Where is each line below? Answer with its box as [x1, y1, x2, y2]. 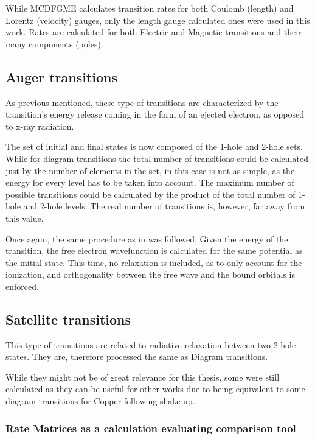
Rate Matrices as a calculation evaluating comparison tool [5, 420, 296, 435]
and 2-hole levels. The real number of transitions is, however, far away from [23, 200, 305, 212]
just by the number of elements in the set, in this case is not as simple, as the [5, 164, 295, 177]
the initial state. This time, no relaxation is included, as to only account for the [5, 256, 302, 269]
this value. [5, 211, 44, 224]
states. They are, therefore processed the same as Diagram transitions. [5, 350, 268, 363]
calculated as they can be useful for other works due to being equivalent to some [5, 382, 305, 395]
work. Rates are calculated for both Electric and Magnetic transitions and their [5, 26, 302, 38]
